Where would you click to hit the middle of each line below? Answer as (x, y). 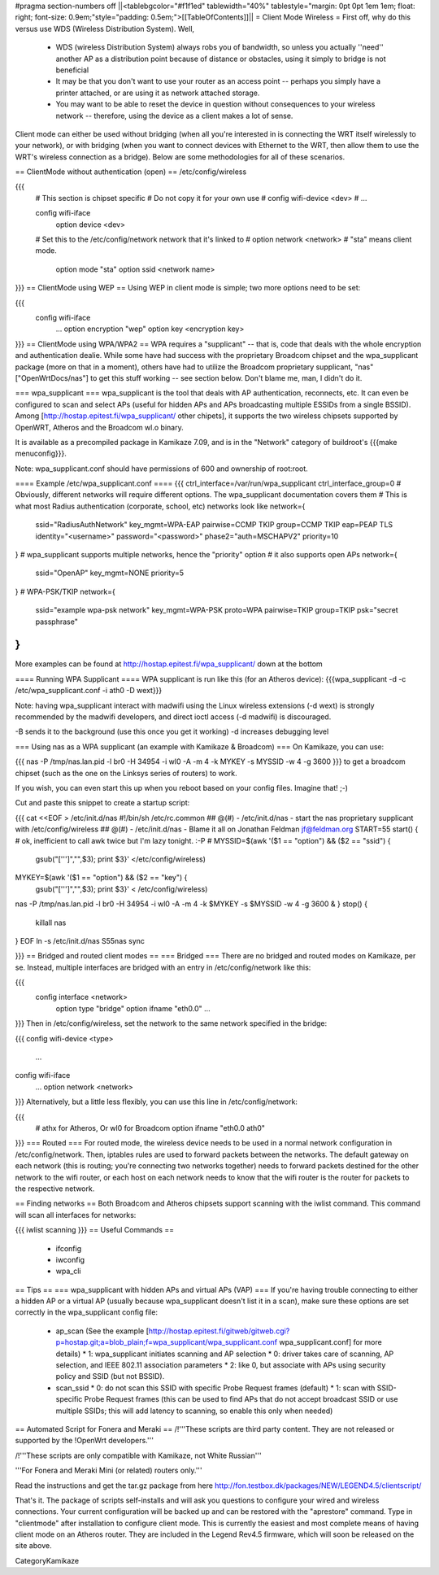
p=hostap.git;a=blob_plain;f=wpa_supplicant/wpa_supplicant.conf (167, 1342)
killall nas (51, 923)
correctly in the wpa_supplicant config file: (87, 1312)
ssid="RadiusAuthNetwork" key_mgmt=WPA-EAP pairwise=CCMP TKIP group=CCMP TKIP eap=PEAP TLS (214, 525)
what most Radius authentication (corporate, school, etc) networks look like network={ (160, 506)
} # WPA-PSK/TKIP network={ (65, 591)
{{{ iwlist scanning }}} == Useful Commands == (95, 1230)
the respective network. (55, 1189)
